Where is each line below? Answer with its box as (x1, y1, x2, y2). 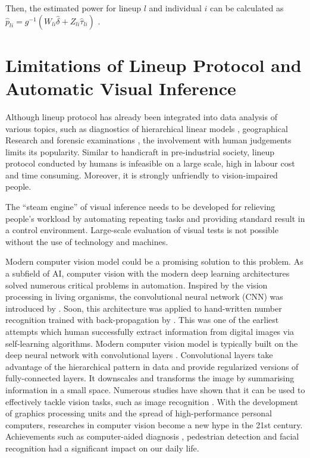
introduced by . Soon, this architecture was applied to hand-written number (5, 302, 282, 314)
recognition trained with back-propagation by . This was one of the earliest (5, 313, 279, 326)
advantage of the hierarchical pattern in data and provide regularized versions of (5, 360, 299, 372)
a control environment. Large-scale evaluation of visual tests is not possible (5, 224, 278, 236)
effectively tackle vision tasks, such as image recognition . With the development (5, 395, 299, 407)
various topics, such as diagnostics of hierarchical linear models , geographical (5, 122, 288, 134)
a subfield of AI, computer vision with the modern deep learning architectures (5, 267, 290, 280)
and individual (149, 2, 202, 14)
